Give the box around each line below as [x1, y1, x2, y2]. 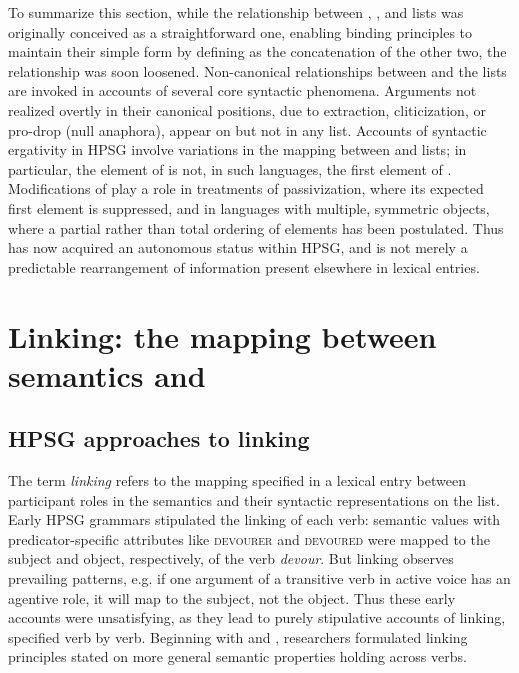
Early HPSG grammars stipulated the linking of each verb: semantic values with [8, 509, 501, 530]
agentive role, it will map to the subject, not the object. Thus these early [8, 587, 456, 608]
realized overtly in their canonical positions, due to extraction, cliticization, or [8, 99, 486, 120]
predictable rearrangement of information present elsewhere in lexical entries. [8, 256, 480, 277]
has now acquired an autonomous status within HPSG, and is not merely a [8, 237, 468, 258]
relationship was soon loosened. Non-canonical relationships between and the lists [8, 60, 507, 81]
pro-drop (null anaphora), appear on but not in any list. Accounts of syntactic [8, 119, 487, 140]
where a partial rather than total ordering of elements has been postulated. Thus [8, 217, 504, 238]
